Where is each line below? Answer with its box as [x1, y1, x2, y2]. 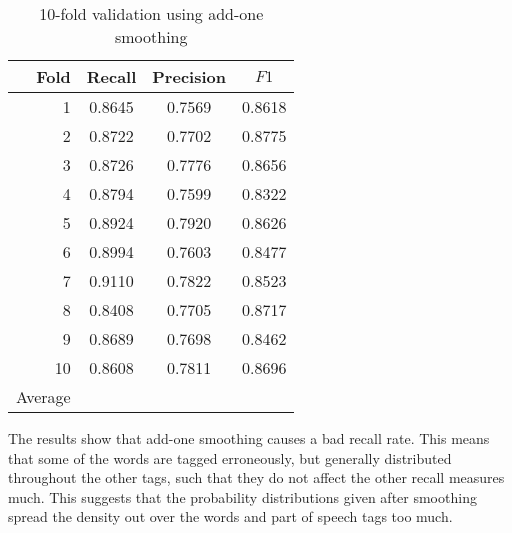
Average [16, 385, 71, 408]
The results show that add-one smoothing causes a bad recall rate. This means [8, 428, 490, 448]
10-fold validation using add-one [39, 2, 264, 25]
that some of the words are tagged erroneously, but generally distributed [8, 447, 452, 468]
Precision [152, 65, 226, 88]
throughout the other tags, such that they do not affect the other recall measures [8, 467, 505, 488]
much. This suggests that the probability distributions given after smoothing [8, 486, 477, 507]
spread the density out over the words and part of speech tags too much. [8, 506, 453, 527]
